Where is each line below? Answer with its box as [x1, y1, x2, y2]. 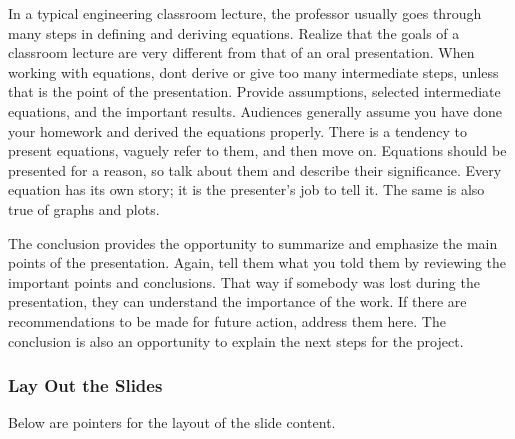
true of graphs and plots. [8, 198, 160, 219]
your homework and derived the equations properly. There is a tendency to [8, 120, 467, 141]
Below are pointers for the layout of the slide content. [8, 412, 336, 433]
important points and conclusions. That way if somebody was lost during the [8, 271, 480, 292]
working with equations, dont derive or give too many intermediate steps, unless [8, 61, 499, 82]
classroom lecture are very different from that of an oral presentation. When [8, 42, 475, 63]
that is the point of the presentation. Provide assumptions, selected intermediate [8, 81, 501, 102]
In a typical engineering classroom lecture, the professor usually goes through [8, 3, 482, 23]
